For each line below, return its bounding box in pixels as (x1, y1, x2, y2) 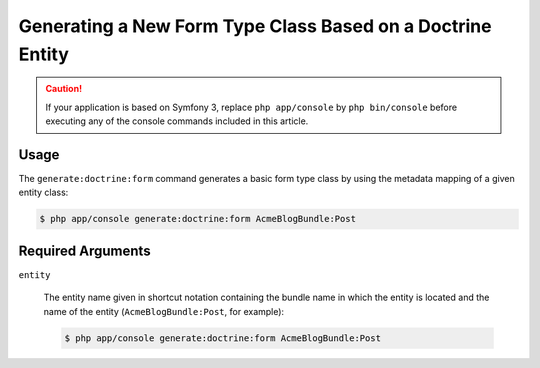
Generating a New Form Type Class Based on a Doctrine (18, 15, 492, 37)
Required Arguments (18, 242, 151, 259)
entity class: (18, 186, 69, 199)
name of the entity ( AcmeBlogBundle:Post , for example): (43, 305, 285, 317)
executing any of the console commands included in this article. (45, 115, 309, 127)
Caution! (45, 83, 83, 95)
